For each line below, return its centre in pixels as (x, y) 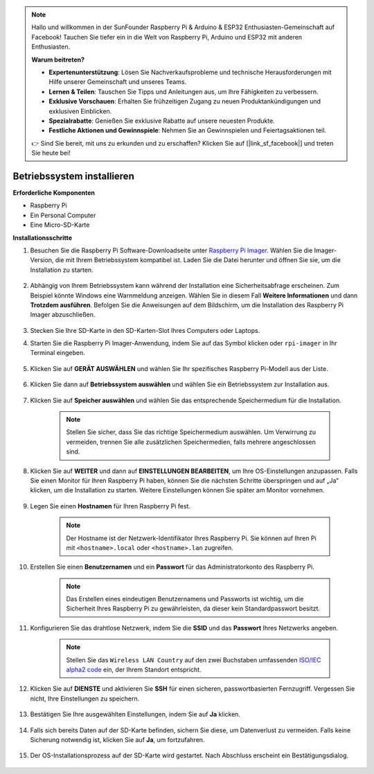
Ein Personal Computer (63, 215)
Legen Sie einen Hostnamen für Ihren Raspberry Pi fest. (110, 506)
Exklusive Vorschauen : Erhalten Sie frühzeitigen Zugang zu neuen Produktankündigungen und (185, 101)
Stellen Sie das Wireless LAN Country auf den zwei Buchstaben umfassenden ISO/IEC (194, 660)
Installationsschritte (43, 238)
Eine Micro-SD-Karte (60, 225)
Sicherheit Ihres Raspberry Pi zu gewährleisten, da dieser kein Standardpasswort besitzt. (193, 609)
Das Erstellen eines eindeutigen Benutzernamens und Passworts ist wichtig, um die (185, 599)
